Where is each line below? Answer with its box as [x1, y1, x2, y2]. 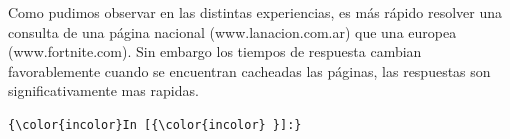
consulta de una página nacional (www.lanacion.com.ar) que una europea [8, 21, 457, 42]
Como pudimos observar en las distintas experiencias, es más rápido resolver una [8, 2, 503, 22]
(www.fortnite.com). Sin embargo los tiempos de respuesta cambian [8, 41, 422, 62]
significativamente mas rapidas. [8, 80, 199, 101]
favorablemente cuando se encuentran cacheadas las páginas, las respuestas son [8, 60, 491, 81]
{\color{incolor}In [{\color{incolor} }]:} [8, 117, 302, 132]
